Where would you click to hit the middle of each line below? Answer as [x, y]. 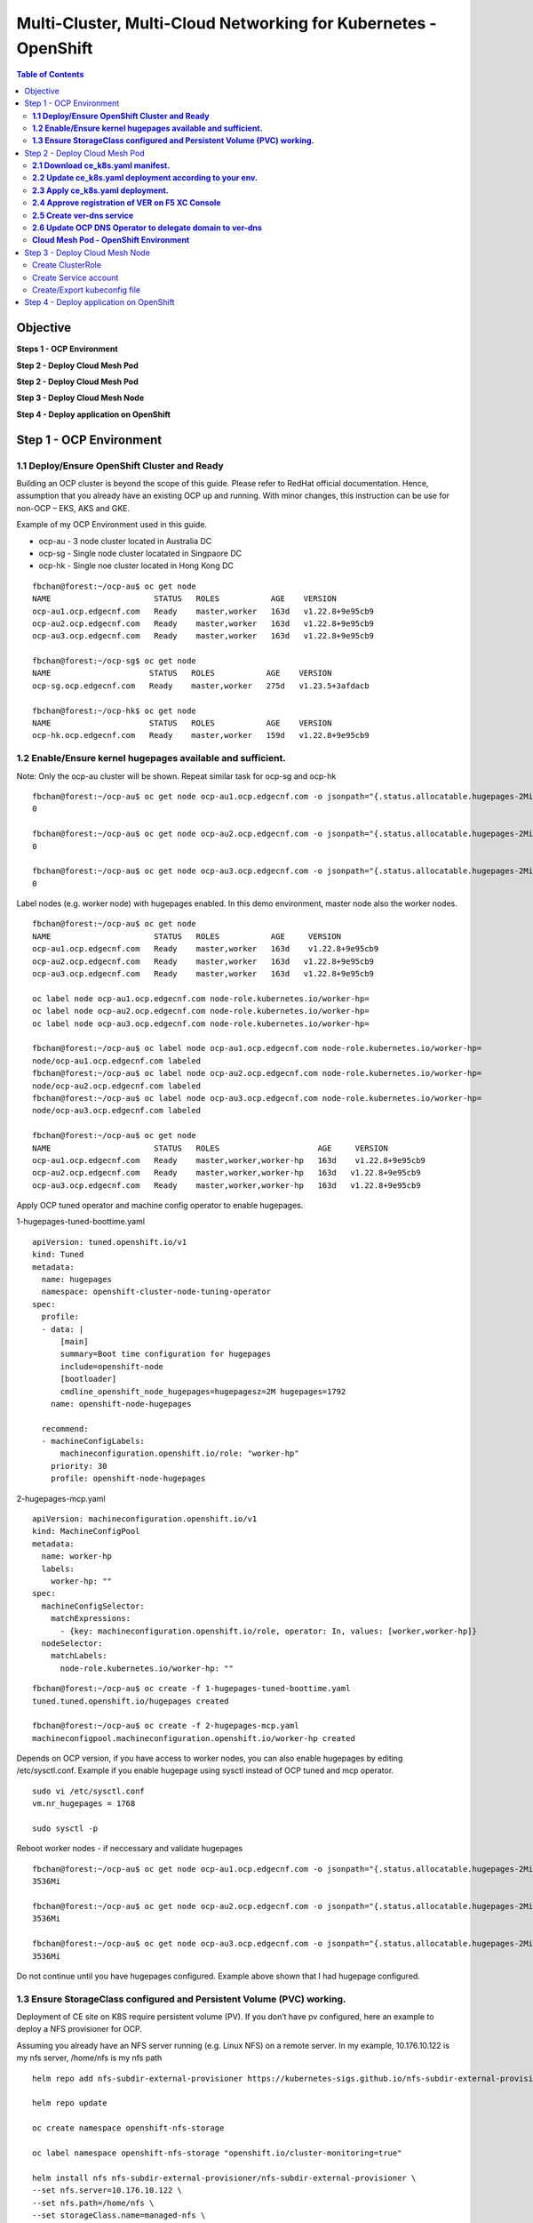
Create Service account [76, 277]
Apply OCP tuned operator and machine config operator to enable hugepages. [160, 1206]
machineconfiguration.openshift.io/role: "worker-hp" [179, 1453]
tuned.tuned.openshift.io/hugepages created [131, 1701]
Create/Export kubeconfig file [87, 290]
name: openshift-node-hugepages [121, 1404]
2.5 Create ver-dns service [83, 215]
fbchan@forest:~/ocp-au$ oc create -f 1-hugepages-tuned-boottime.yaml [191, 1689]
